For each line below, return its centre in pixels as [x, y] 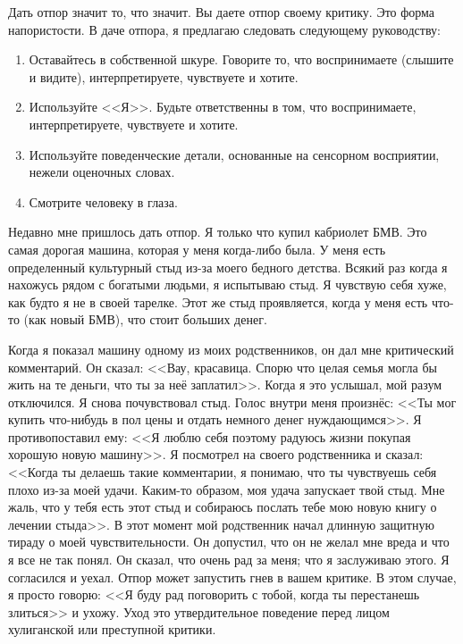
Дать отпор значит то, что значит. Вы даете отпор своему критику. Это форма [222, 12]
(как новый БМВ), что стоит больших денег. [145, 319]
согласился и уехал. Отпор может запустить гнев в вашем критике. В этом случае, [232, 577]
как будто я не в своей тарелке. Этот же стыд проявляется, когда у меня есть [218, 301]
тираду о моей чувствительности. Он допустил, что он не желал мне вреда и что [229, 542]
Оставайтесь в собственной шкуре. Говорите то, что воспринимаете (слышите [241, 59]
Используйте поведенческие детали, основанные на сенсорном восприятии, [234, 154]
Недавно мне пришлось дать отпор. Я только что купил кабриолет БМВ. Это [218, 232]
